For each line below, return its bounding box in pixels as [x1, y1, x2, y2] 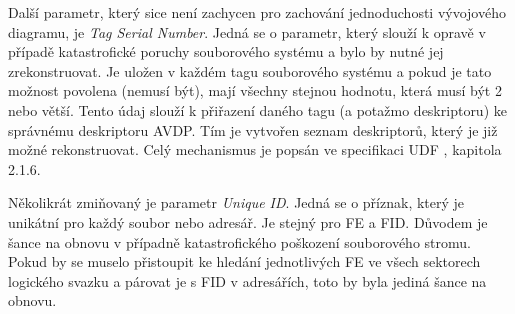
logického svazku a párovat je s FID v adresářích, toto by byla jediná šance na [8, 270, 487, 291]
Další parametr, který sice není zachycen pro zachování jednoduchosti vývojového [8, 2, 506, 22]
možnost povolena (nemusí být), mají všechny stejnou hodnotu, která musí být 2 [8, 80, 502, 101]
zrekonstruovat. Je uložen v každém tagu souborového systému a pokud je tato [8, 60, 492, 81]
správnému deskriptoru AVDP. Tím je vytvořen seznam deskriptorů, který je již [8, 119, 498, 140]
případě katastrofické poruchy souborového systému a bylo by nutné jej [8, 41, 444, 62]
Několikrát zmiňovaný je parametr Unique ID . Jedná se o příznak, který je [8, 192, 465, 213]
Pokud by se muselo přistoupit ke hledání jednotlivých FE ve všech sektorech [8, 251, 481, 272]
